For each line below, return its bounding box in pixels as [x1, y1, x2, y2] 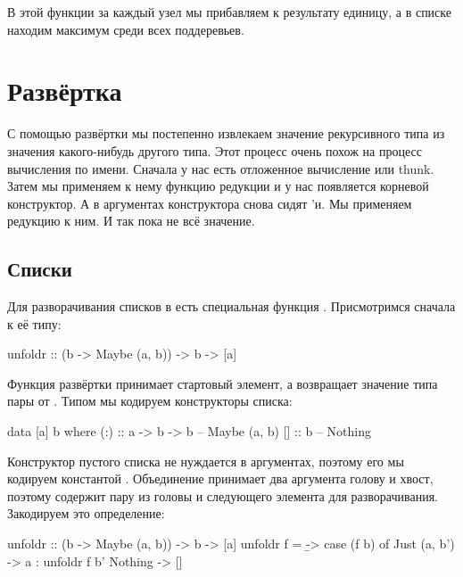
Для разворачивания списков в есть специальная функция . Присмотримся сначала [7, 297, 456, 316]
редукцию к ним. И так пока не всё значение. [7, 211, 255, 230]
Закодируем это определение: [7, 504, 165, 523]
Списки [7, 255, 72, 283]
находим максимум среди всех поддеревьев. [7, 20, 244, 38]
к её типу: [7, 314, 62, 333]
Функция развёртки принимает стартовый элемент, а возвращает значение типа [7, 374, 438, 392]
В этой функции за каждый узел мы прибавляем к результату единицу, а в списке [7, 3, 451, 21]
